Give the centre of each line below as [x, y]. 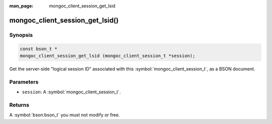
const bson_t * [39, 49]
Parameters [24, 82]
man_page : [21, 6]
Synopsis [21, 35]
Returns [19, 105]
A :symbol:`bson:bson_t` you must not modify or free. [65, 115]
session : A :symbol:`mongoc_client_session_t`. [71, 92]
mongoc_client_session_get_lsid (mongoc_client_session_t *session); [108, 56]
